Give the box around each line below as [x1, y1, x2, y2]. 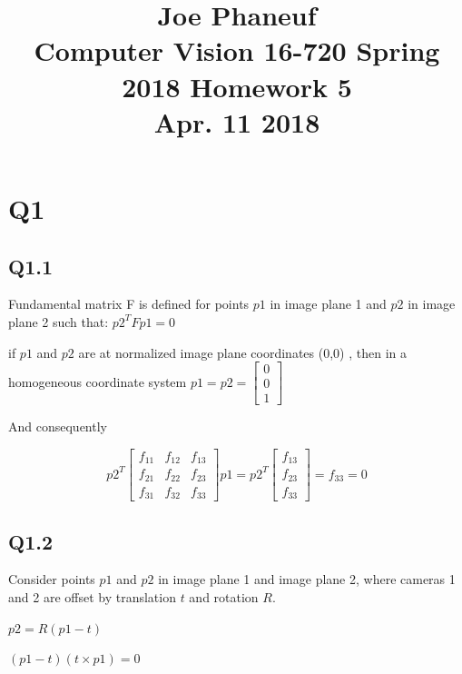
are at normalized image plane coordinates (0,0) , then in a [78, 342, 407, 362]
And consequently [8, 417, 107, 436]
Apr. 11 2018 [153, 103, 320, 140]
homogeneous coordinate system [8, 372, 187, 391]
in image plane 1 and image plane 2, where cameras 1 [158, 570, 456, 589]
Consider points [8, 570, 95, 589]
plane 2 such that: [8, 312, 109, 331]
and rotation [189, 588, 259, 607]
